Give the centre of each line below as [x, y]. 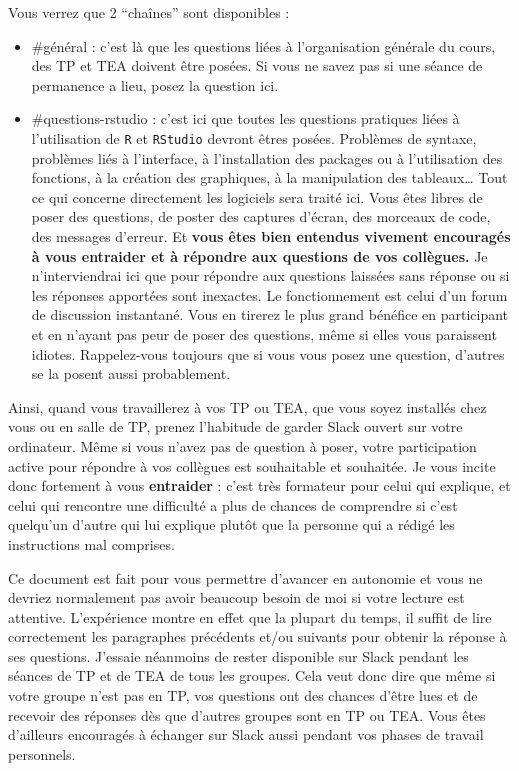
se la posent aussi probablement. [131, 373]
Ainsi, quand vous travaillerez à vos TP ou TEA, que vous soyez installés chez [247, 406]
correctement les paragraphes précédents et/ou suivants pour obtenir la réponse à [257, 636]
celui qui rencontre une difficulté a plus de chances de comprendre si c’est [233, 504]
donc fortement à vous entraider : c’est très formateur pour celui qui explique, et [259, 485]
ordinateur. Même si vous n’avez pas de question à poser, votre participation [242, 445]
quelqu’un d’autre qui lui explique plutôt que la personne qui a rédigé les [231, 524]
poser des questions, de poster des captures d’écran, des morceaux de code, [261, 216]
